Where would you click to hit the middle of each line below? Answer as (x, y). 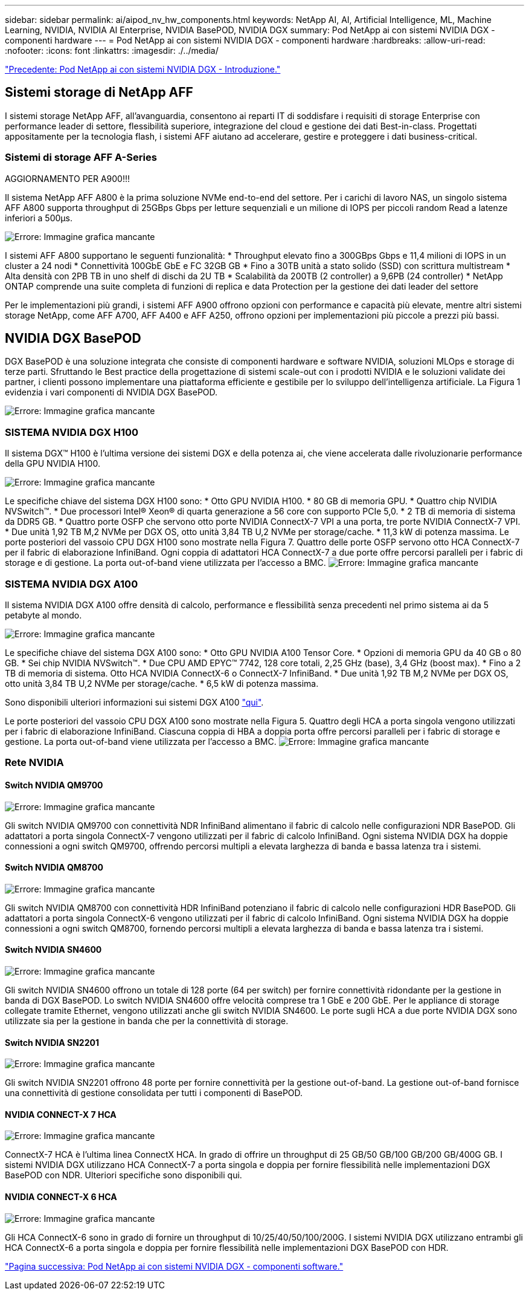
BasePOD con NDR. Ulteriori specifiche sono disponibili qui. (123, 1175)
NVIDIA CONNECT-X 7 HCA (61, 1114)
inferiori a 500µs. (39, 218)
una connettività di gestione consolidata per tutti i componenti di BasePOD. (154, 1093)
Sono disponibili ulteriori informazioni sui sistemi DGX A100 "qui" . (134, 702)
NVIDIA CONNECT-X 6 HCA (61, 1197)
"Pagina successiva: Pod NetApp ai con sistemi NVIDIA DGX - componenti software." (174, 1266)
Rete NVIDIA (34, 763)
